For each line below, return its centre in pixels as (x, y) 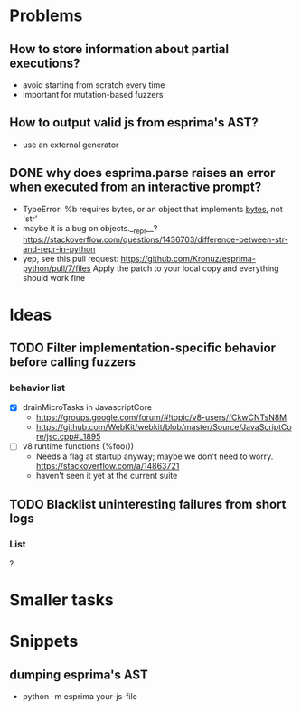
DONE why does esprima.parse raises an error (142, 173)
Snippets (44, 641)
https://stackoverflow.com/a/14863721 (108, 466)
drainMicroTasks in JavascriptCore (87, 407)
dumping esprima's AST (79, 674)
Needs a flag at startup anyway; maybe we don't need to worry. (155, 456)
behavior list (38, 388)
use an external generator (71, 145)
